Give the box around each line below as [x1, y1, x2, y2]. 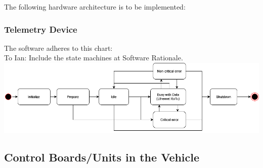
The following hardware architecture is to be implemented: [4, 2, 186, 12]
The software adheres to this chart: [4, 42, 113, 53]
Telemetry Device [4, 23, 77, 35]
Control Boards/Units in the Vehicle [4, 149, 200, 164]
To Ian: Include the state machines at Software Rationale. [4, 52, 183, 63]
